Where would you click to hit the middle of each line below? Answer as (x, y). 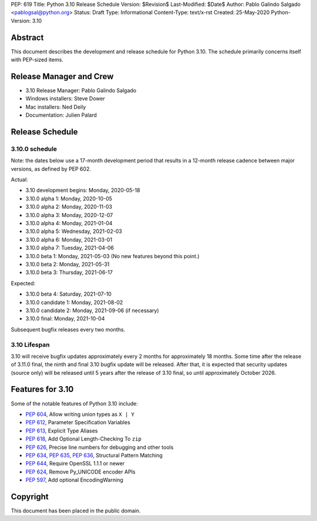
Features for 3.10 (42, 389)
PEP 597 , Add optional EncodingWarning (74, 480)
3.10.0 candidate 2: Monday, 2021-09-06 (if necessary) (92, 310)
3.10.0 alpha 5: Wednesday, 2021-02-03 (74, 231)
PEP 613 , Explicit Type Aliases (62, 431)
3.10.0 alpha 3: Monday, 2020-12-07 (69, 215)
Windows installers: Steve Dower (65, 99)
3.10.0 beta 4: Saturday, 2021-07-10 (68, 294)
